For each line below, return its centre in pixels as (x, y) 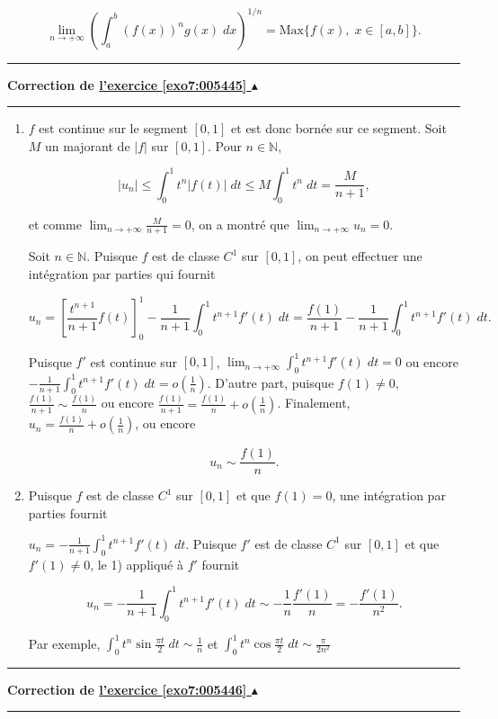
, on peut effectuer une (360, 256)
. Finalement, (314, 403)
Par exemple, (64, 643)
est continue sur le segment (113, 128)
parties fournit (68, 512)
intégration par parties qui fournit (122, 274)
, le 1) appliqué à (137, 564)
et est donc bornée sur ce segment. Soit (339, 128)
